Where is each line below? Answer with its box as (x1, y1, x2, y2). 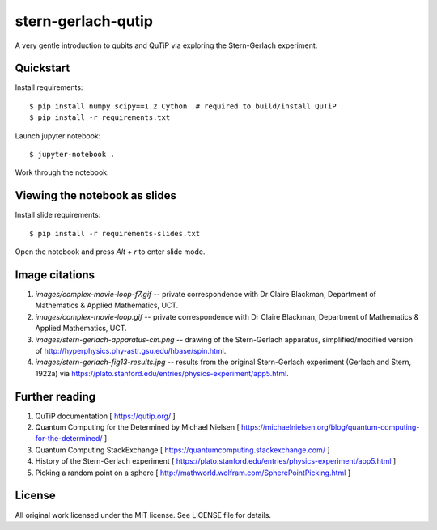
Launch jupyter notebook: (15, 130, 101, 141)
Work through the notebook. (15, 167, 109, 177)
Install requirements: (15, 83, 83, 92)
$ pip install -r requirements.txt (29, 113, 171, 122)
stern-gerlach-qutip (15, 12, 154, 30)
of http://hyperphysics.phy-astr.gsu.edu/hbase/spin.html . (35, 346, 227, 355)
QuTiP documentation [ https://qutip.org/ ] (35, 411, 176, 421)
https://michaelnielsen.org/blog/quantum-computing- (241, 422, 420, 432)
